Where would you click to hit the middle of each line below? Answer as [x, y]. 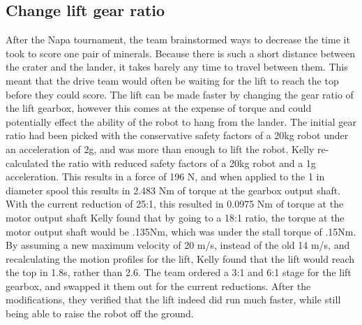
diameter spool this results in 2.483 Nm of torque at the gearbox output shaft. [173, 190]
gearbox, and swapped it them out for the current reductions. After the [158, 286]
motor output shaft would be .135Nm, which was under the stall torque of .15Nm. [181, 231]
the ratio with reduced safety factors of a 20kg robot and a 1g [184, 162]
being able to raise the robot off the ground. [100, 313]
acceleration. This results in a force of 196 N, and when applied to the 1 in [165, 176]
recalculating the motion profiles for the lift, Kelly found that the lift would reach [180, 258]
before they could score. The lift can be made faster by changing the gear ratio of [180, 94]
